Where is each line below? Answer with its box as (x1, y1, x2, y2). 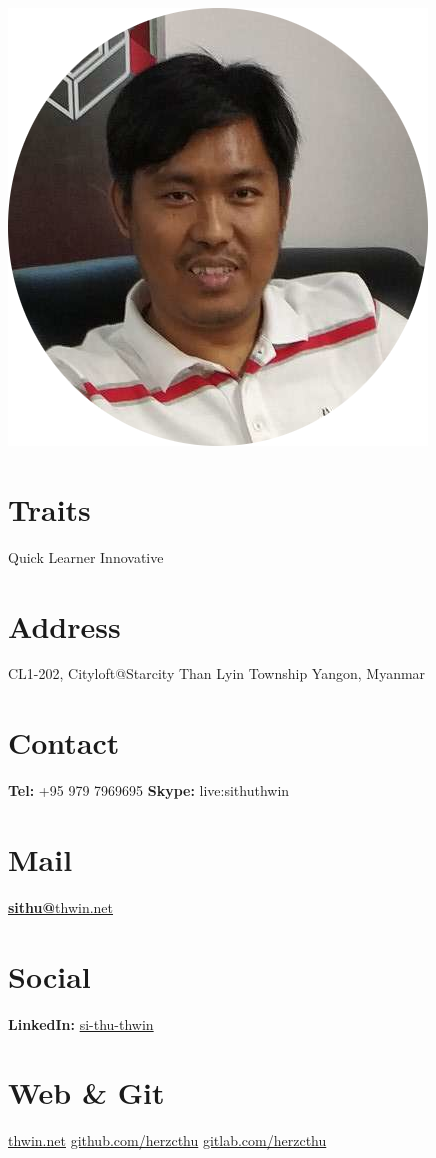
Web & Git (8, 1072, 165, 1113)
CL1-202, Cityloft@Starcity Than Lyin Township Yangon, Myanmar (8, 663, 426, 684)
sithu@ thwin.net (8, 896, 114, 917)
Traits (8, 488, 91, 529)
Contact (8, 722, 120, 763)
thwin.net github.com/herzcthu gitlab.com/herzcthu (8, 1130, 327, 1151)
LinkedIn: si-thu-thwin (8, 1013, 154, 1034)
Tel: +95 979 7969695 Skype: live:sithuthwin (8, 780, 290, 801)
